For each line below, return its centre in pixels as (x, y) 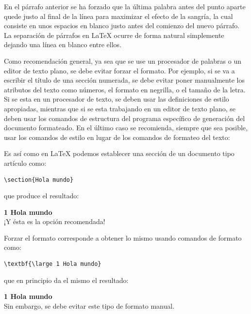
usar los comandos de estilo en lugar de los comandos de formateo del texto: (117, 137)
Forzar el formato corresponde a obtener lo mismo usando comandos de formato (123, 237)
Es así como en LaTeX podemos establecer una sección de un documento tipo (119, 153)
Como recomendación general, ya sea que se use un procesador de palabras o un (123, 61)
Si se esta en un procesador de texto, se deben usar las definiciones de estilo (117, 99)
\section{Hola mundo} (39, 180)
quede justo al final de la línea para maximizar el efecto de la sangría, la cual (118, 16)
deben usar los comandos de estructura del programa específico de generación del (125, 118)
